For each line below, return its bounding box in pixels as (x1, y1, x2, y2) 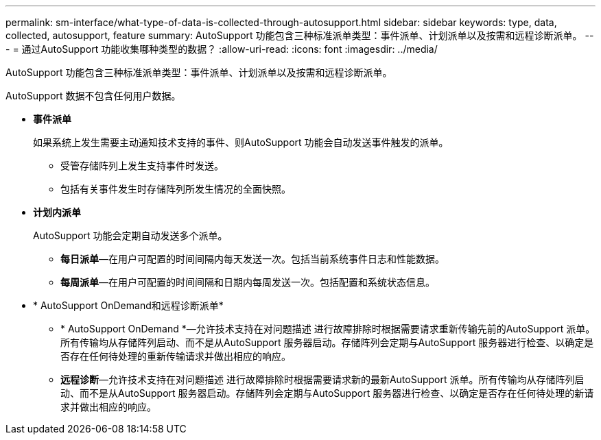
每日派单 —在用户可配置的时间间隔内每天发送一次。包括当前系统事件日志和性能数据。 (60, 253, 445, 265)
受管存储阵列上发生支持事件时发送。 (60, 160, 224, 171)
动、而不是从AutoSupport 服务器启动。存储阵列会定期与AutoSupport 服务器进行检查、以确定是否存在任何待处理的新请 (60, 387, 594, 399)
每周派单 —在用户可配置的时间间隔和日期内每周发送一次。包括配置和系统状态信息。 (60, 276, 435, 288)
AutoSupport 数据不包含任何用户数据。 (5, 90, 181, 101)
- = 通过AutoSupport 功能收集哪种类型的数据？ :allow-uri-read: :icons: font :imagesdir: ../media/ (5, 43, 438, 55)
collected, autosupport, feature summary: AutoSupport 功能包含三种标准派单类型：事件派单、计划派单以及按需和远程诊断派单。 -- (5, 29, 594, 41)
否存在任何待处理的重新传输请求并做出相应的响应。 (60, 350, 291, 362)
